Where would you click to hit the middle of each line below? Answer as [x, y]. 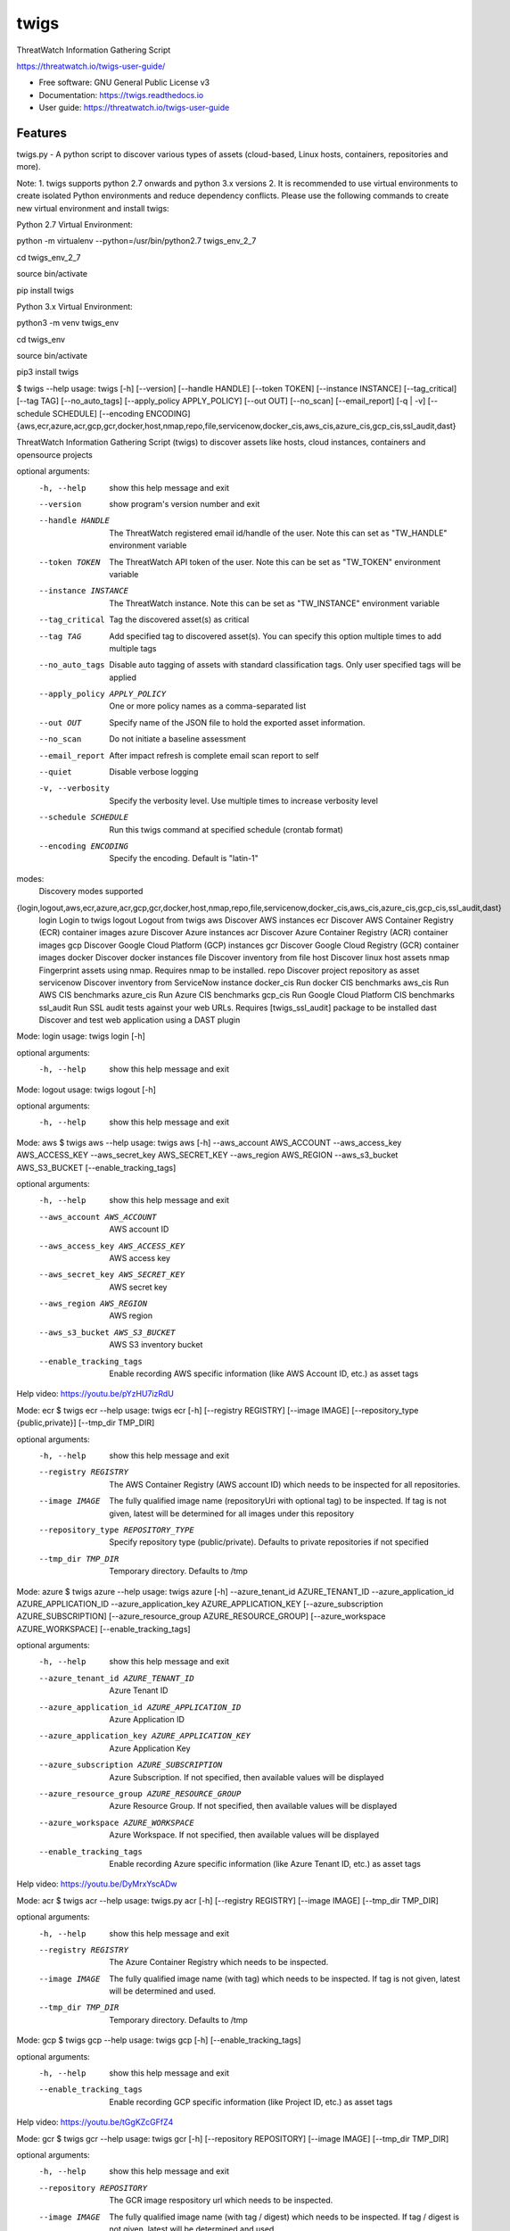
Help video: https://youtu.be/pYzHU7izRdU [95, 1394]
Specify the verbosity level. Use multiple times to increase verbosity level [244, 800]
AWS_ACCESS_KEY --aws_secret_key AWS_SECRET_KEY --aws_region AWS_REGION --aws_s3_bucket [207, 1155]
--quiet [56, 772]
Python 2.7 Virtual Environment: [75, 224]
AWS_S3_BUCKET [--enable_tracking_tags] [96, 1167]
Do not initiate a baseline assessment [177, 739]
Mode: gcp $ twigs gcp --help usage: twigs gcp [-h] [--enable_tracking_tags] [159, 2040]
